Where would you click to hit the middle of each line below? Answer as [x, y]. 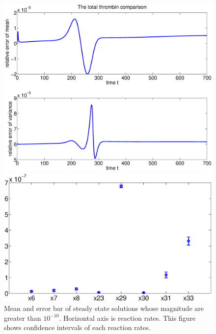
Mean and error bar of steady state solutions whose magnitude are [104, 308]
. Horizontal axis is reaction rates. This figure [127, 318]
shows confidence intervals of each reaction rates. [77, 327]
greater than [23, 318]
